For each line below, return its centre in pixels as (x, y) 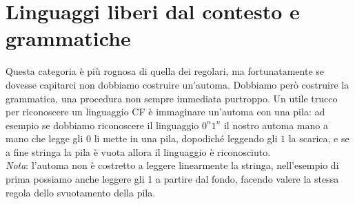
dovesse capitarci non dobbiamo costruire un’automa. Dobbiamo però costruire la (177, 84)
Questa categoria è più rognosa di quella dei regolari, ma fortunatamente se (165, 71)
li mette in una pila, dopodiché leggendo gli (186, 138)
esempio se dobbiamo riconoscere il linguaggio (102, 125)
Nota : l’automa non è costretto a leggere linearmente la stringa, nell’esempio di (172, 165)
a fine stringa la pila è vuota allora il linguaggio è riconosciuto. (138, 151)
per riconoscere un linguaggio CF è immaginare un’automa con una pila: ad (165, 112)
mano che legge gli (44, 138)
